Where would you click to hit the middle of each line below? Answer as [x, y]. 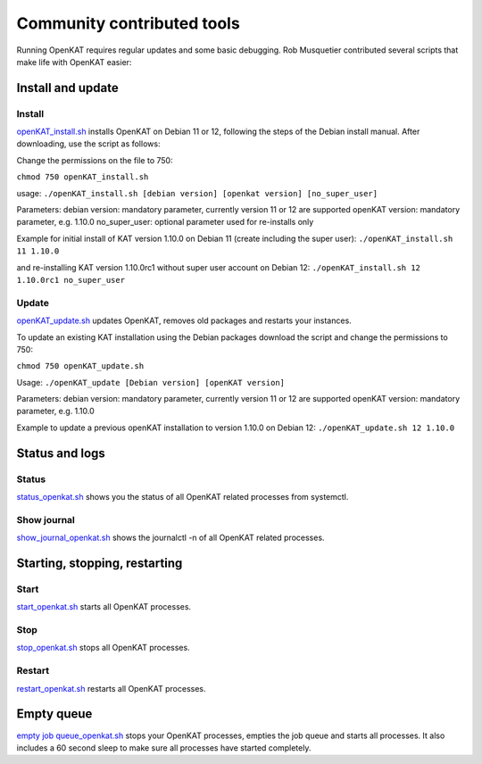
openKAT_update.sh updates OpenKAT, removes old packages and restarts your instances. [184, 320]
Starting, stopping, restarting [100, 563]
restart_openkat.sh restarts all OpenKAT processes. [111, 688]
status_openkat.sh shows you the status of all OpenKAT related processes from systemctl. [183, 497]
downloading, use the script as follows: [88, 144]
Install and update [68, 88]
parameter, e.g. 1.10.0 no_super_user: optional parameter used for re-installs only [165, 222]
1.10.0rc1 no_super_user [71, 280]
